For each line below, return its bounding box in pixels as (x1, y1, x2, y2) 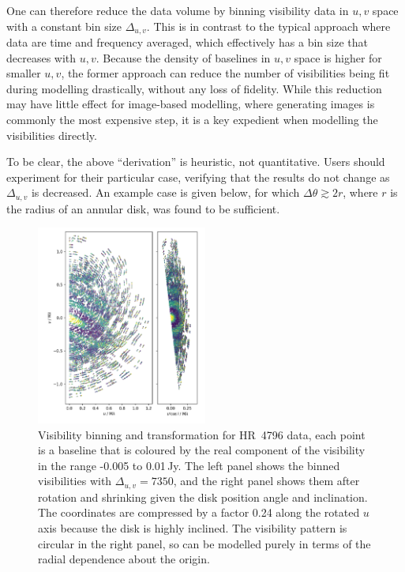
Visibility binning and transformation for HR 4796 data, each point (38, 426, 366, 442)
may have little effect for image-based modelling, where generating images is (6, 96, 375, 112)
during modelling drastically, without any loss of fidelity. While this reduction (6, 80, 382, 96)
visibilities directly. (6, 126, 97, 143)
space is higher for (294, 49, 382, 66)
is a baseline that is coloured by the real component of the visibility (38, 442, 366, 458)
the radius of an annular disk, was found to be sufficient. (6, 200, 280, 216)
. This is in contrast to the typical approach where (146, 17, 391, 34)
